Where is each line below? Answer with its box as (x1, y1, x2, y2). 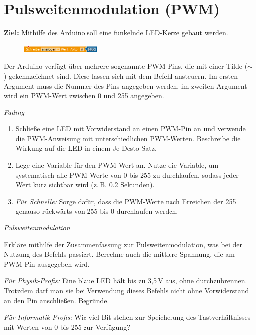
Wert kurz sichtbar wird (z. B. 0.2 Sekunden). (15, 179, 155, 190)
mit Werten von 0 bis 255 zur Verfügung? (4, 321, 130, 332)
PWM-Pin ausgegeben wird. (4, 258, 90, 269)
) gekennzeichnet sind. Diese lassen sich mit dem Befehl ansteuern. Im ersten (4, 70, 238, 81)
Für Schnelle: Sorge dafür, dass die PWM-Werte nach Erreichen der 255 (15, 196, 236, 206)
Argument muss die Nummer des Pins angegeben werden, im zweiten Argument (4, 80, 247, 91)
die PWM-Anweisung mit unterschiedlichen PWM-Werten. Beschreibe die (15, 133, 241, 143)
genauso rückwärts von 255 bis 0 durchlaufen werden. (15, 206, 178, 216)
